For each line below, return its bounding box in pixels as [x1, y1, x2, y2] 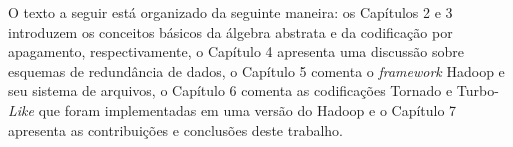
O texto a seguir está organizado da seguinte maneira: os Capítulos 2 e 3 [8, 2, 453, 22]
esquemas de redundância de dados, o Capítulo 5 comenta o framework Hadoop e [8, 60, 505, 81]
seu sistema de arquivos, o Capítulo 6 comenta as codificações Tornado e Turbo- [8, 80, 499, 101]
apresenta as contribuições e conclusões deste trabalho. [8, 119, 343, 140]
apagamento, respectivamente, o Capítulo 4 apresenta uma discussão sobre [8, 41, 464, 62]
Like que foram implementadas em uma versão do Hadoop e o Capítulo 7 [8, 99, 457, 120]
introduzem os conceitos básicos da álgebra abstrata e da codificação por [8, 21, 453, 42]
